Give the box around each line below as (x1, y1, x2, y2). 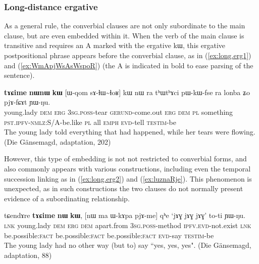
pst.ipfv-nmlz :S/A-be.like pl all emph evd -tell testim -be (4, 116, 176, 127)
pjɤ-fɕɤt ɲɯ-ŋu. (4, 97, 50, 107)
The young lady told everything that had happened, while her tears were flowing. (4, 126, 255, 137)
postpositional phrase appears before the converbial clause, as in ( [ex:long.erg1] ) (4, 50, 251, 60)
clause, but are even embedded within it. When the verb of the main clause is (4, 30, 244, 40)
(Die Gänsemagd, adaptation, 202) (4, 136, 111, 147)
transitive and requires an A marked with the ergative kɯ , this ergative (4, 40, 225, 51)
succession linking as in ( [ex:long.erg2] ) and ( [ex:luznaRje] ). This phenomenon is (4, 173, 252, 184)
